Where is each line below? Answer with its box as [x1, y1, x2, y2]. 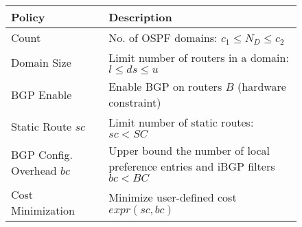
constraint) [108, 94, 161, 110]
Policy [11, 9, 45, 25]
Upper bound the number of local [108, 142, 270, 158]
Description [108, 9, 172, 25]
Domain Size [11, 54, 71, 70]
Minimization [11, 202, 75, 218]
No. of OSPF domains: [108, 30, 218, 45]
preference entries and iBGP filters [108, 158, 275, 174]
